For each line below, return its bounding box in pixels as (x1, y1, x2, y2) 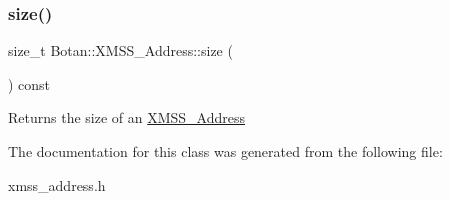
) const (8, 73, 51, 94)
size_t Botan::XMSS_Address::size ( (8, 40, 233, 61)
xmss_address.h (8, 174, 106, 195)
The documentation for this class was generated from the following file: (8, 141, 443, 161)
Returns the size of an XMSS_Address (8, 107, 246, 128)
